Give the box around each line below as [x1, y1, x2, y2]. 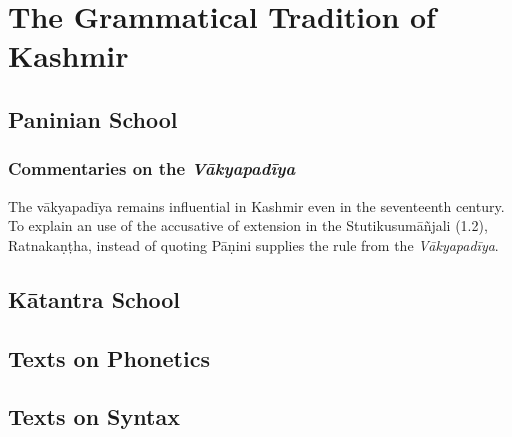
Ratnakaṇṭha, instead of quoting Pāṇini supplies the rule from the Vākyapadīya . [8, 234, 499, 255]
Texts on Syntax [8, 401, 180, 432]
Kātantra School [8, 283, 181, 314]
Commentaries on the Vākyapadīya [8, 156, 296, 181]
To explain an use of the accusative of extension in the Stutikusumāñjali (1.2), [8, 215, 488, 236]
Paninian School [8, 103, 178, 134]
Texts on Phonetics [8, 342, 210, 373]
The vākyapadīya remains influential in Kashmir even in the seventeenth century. [8, 195, 505, 216]
